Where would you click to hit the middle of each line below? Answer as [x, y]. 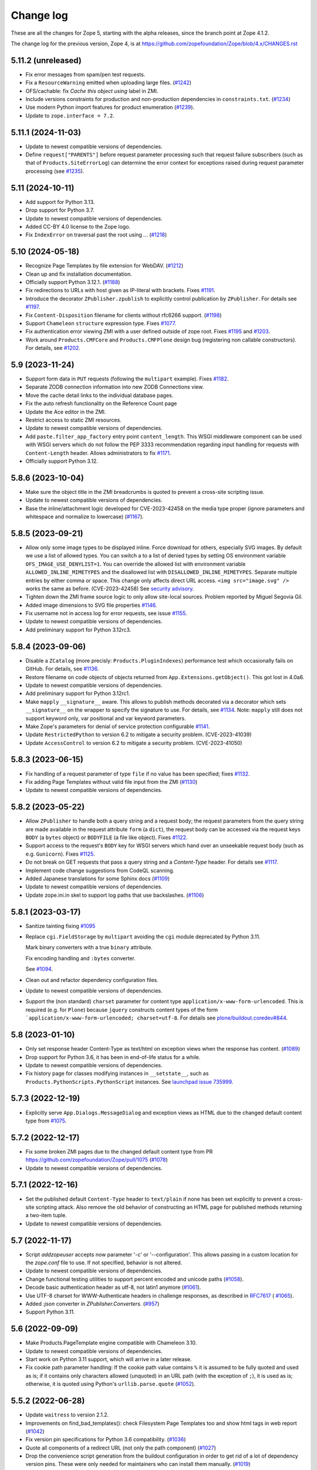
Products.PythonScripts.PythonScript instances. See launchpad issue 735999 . [129, 1081]
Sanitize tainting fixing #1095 [60, 926]
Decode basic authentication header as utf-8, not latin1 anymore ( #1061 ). [113, 1287]
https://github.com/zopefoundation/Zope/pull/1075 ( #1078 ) [97, 1160]
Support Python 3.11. [50, 1312]
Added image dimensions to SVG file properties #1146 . [91, 605]
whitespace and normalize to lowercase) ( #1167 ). [85, 517]
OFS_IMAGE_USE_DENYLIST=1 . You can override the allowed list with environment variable [136, 564]
